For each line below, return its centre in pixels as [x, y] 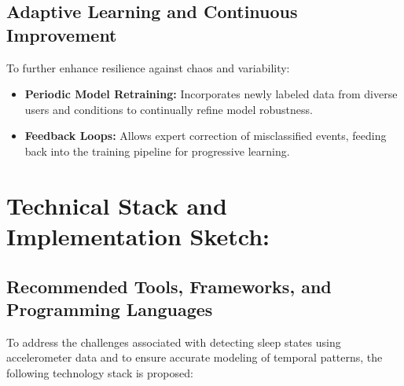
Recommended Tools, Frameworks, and [169, 286]
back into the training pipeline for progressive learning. [157, 151]
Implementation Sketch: [138, 235]
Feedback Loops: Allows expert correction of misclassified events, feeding [206, 136]
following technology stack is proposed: [100, 372]
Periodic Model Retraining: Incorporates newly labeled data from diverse [211, 94]
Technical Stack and [117, 205]
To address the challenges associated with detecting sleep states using [174, 342]
